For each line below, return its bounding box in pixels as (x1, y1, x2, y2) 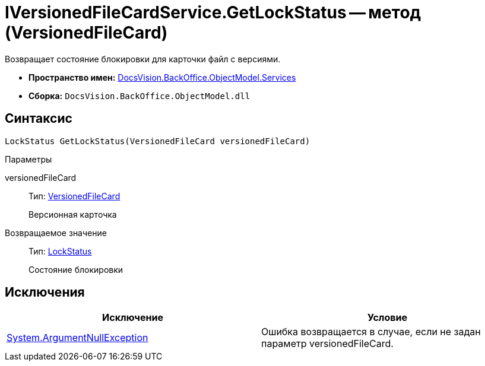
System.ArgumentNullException (7, 332, 148, 344)
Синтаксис (5, 111, 72, 126)
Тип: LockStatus (28, 246, 92, 256)
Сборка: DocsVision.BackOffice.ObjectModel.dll (28, 90, 251, 101)
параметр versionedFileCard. (261, 338, 394, 350)
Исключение (102, 311, 163, 324)
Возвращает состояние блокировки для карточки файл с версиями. (5, 53, 281, 64)
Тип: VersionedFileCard (28, 190, 121, 201)
